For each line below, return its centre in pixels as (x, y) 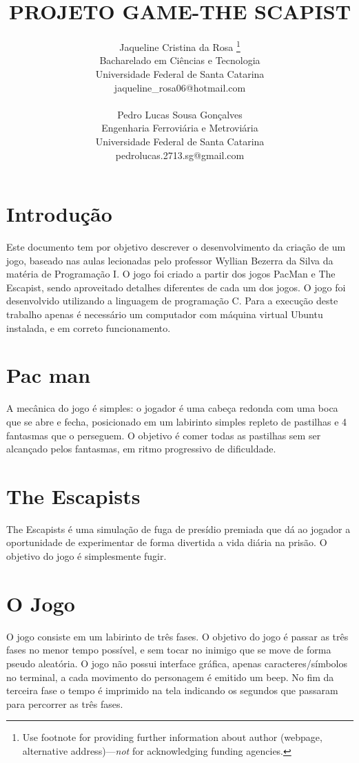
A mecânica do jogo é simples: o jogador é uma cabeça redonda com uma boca (172, 408)
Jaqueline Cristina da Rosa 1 (180, 46)
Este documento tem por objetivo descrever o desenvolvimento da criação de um (176, 247)
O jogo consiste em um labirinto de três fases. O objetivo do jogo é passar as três (177, 636)
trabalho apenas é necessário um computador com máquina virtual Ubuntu (165, 314)
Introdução (59, 214)
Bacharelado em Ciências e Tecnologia (180, 60)
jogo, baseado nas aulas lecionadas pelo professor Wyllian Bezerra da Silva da (170, 260)
